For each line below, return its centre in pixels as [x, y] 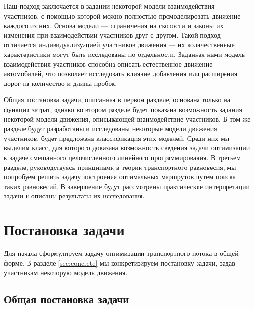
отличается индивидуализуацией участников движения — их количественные [119, 44]
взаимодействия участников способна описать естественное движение [108, 64]
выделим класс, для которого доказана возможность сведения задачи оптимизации [127, 148]
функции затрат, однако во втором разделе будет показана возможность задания [123, 109]
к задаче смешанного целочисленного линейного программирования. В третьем [123, 157]
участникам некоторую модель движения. [66, 272]
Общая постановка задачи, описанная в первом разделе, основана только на [117, 99]
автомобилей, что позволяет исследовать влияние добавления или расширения [121, 73]
